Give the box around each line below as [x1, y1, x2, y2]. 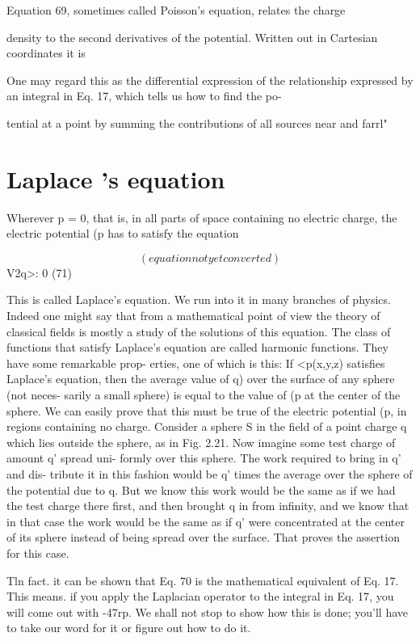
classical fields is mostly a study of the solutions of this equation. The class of [6, 323, 391, 339]
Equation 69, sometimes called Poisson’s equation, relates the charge [6, 2, 346, 18]
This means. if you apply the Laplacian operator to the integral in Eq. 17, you [6, 588, 394, 605]
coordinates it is [6, 44, 86, 61]
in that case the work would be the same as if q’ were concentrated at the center [6, 512, 405, 529]
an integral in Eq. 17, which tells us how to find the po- [6, 87, 282, 104]
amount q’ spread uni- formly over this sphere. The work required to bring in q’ [6, 449, 401, 466]
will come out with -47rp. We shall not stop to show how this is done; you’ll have [6, 603, 409, 620]
